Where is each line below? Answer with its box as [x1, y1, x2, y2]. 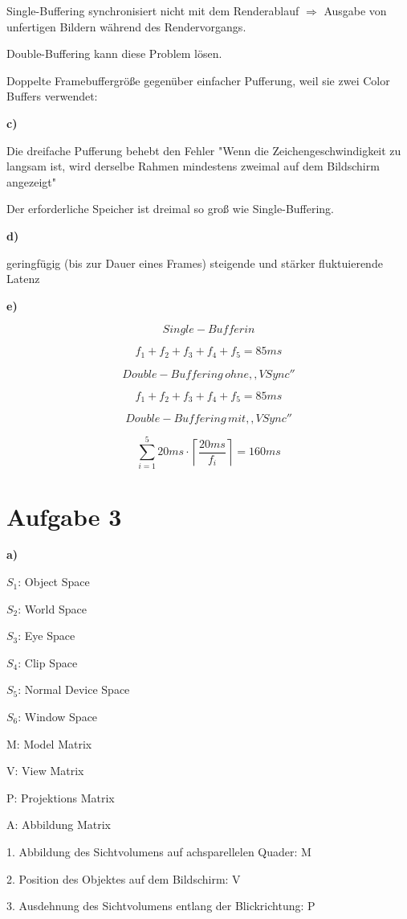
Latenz [6, 270, 40, 287]
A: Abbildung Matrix [6, 816, 111, 833]
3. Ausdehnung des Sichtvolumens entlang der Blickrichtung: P [6, 897, 315, 914]
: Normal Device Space [18, 681, 130, 698]
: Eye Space [18, 627, 75, 644]
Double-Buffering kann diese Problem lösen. [6, 45, 222, 62]
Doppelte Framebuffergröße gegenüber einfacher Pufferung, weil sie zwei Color [6, 72, 390, 88]
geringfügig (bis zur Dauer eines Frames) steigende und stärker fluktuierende [6, 254, 383, 271]
